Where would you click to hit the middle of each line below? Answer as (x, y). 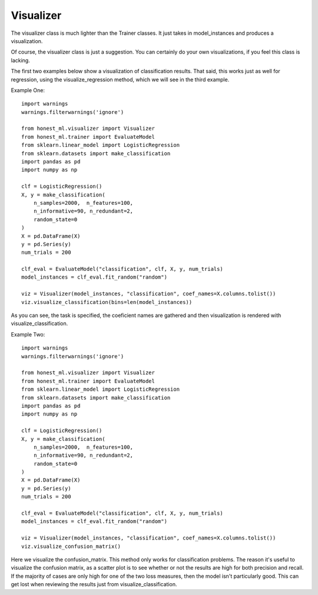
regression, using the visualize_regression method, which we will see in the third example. (120, 79)
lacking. (21, 60)
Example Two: (28, 334)
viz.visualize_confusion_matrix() (71, 546)
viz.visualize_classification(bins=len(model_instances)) (107, 302)
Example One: (28, 90)
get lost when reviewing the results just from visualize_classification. (94, 584)
